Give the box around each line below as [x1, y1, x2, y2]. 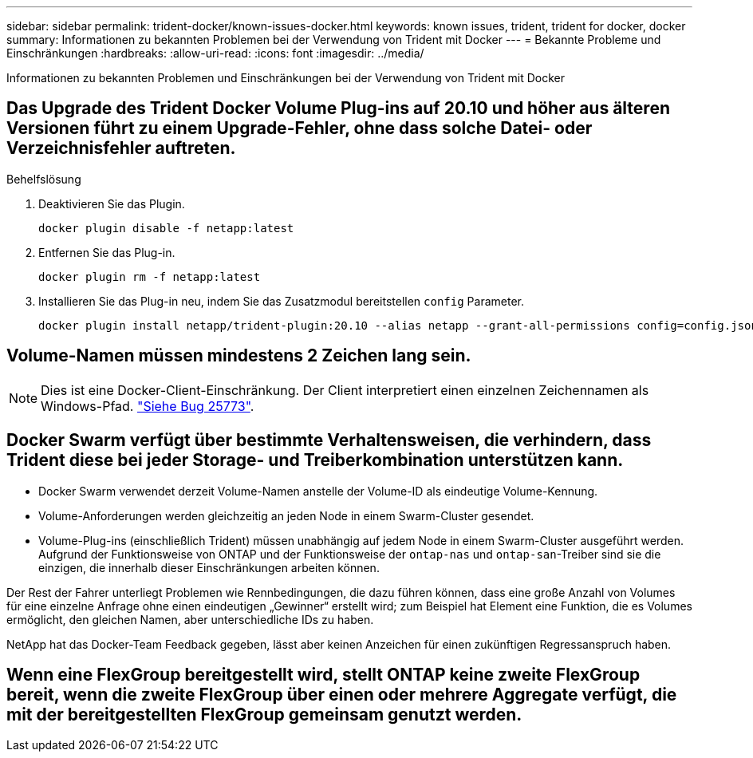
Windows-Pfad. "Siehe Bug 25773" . [41, 397, 254, 414]
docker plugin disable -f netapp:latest [38, 221, 294, 235]
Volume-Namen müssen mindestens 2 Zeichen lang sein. [6, 345, 471, 366]
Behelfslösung [6, 172, 81, 186]
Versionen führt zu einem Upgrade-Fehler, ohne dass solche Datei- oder [6, 118, 593, 139]
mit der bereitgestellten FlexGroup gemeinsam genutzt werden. [6, 704, 522, 724]
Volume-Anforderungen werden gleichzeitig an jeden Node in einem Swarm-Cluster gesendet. [38, 508, 534, 523]
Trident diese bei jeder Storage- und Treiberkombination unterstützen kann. [6, 450, 624, 471]
